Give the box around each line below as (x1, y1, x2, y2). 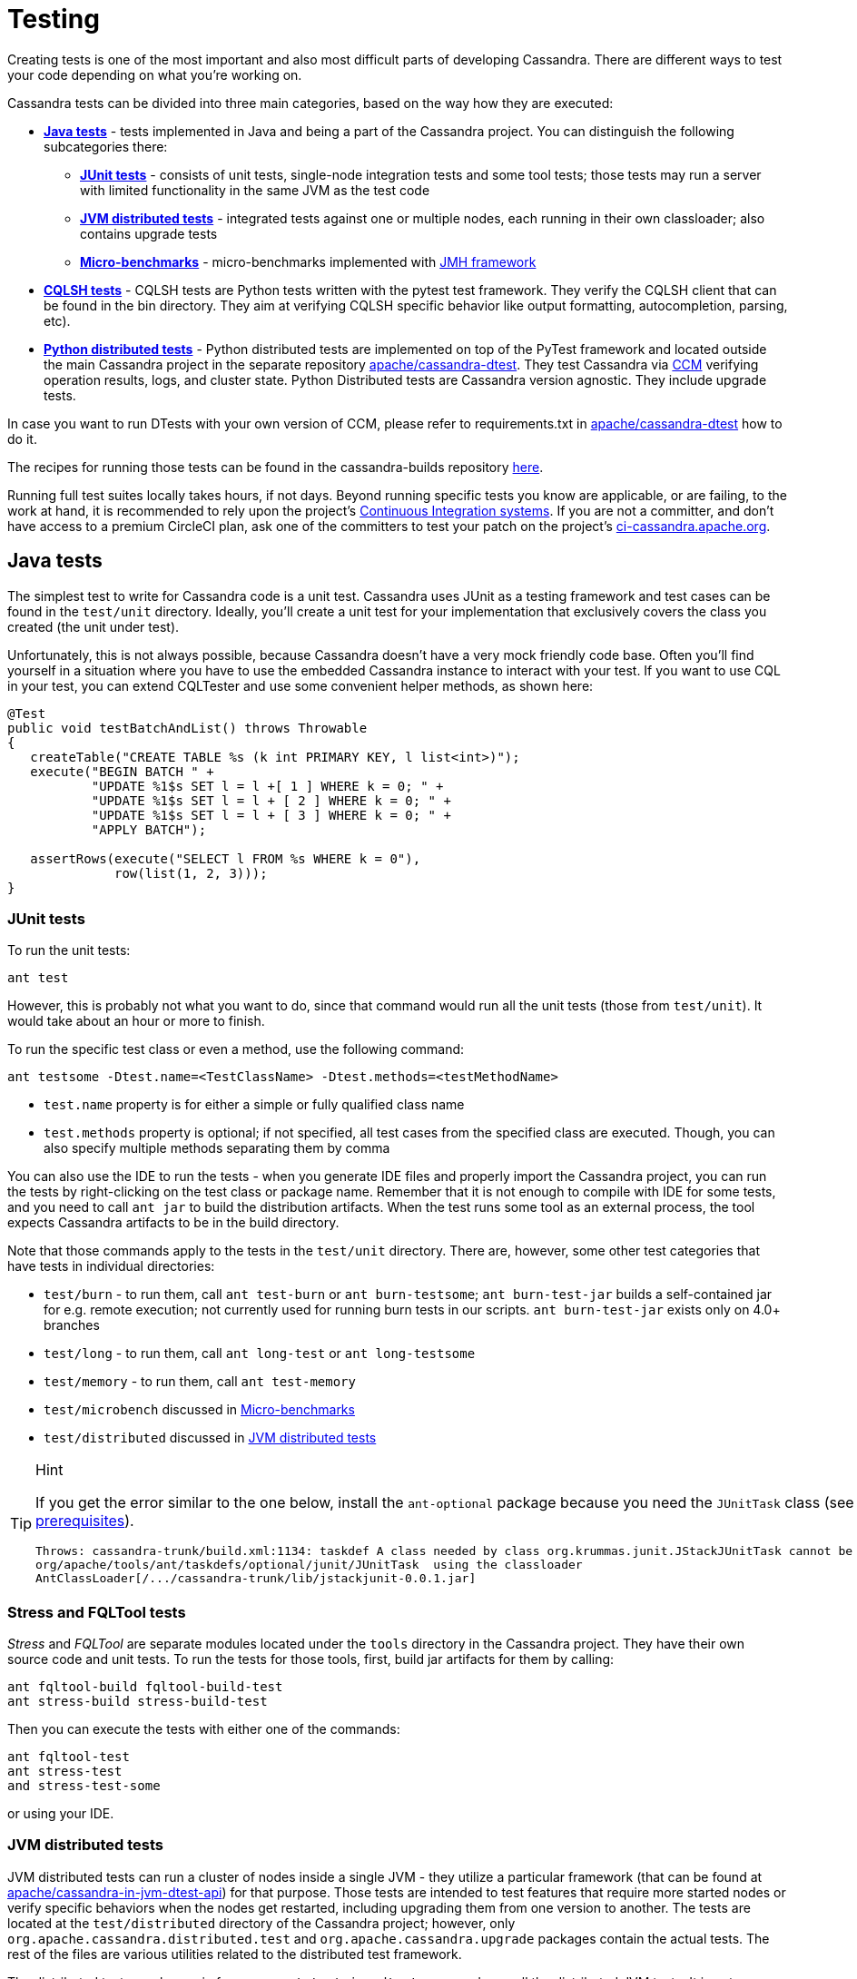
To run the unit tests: (7, 942, 131, 959)
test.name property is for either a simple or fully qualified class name (44, 1097, 465, 1113)
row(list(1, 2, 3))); (114, 865, 268, 881)
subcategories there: (44, 138, 168, 154)
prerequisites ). (35, 1511, 134, 1531)
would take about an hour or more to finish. (7, 1013, 265, 1029)
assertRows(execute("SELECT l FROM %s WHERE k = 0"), (30, 851, 421, 866)
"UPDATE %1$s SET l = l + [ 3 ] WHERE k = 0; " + (91, 807, 451, 822)
